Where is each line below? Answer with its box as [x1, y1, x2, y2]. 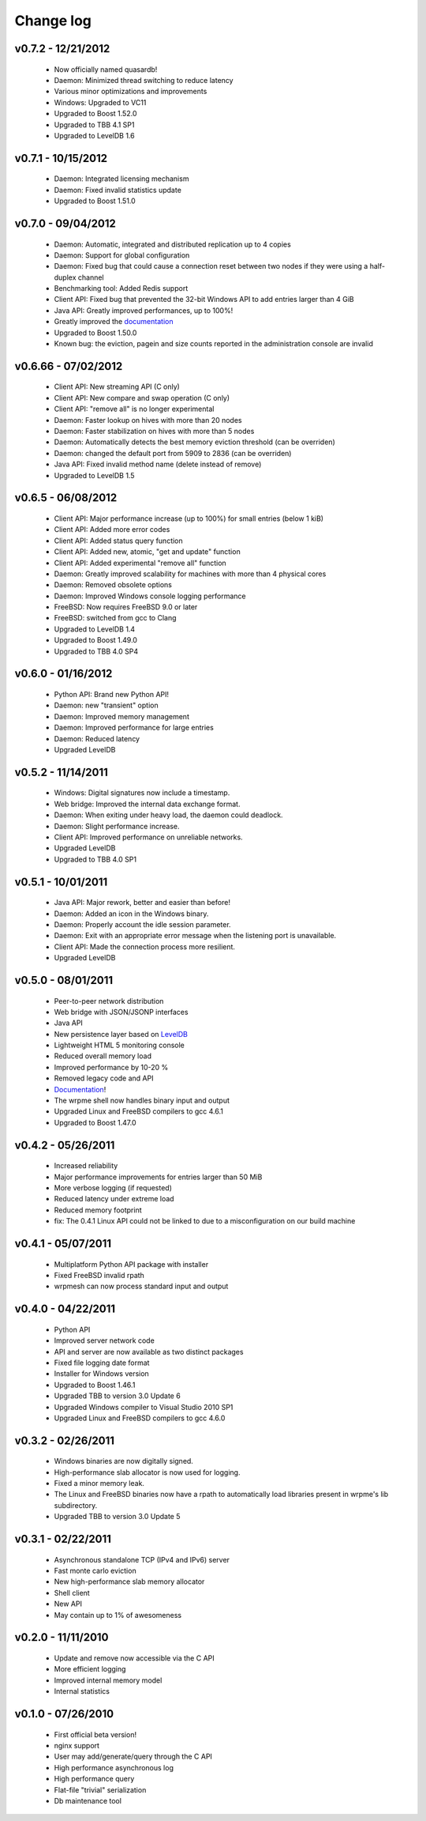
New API [54, 1599, 83, 1608]
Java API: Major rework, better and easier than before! [54, 898, 230, 907]
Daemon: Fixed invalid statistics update [54, 185, 181, 194]
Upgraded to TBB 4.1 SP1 [54, 119, 135, 130]
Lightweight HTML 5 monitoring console [54, 1040, 185, 1050]
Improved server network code [54, 1336, 155, 1345]
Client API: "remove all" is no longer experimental [54, 404, 215, 414]
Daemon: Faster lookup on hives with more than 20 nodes [54, 415, 242, 424]
